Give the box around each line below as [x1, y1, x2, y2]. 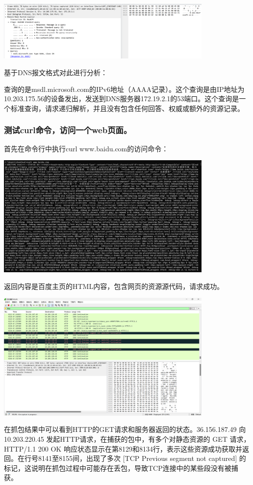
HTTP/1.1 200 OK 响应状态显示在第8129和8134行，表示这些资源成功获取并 [4, 443, 242, 454]
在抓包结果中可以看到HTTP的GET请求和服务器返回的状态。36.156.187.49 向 [4, 424, 246, 434]
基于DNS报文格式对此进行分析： [4, 67, 107, 78]
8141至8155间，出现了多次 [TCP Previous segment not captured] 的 [38, 453, 246, 463]
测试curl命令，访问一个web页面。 [4, 124, 132, 136]
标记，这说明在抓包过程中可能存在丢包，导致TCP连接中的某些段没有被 [4, 462, 231, 473]
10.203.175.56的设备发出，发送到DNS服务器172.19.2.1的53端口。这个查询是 [4, 93, 239, 104]
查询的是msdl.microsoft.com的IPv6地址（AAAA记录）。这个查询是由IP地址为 [4, 84, 245, 94]
